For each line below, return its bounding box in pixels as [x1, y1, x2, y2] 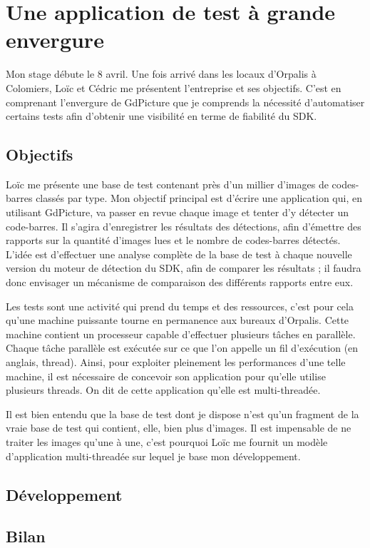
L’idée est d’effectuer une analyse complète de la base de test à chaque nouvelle [6, 246, 352, 261]
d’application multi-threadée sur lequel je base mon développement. [6, 448, 301, 463]
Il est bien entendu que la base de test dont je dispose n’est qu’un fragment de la [6, 406, 359, 421]
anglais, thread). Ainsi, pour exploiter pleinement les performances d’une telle [6, 355, 346, 370]
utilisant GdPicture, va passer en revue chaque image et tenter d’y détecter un [6, 205, 349, 220]
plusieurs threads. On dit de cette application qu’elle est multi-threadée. [6, 382, 321, 397]
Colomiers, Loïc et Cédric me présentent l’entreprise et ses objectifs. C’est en [6, 80, 341, 95]
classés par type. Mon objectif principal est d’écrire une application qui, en [36, 191, 362, 205]
